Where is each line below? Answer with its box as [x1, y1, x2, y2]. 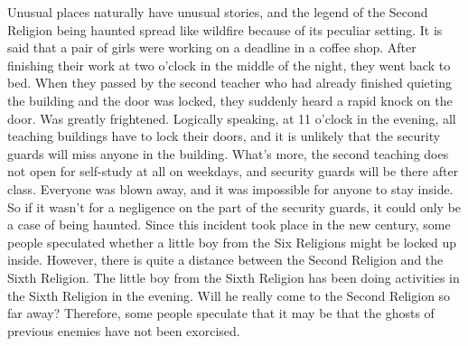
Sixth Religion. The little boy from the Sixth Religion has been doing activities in [7, 267, 460, 286]
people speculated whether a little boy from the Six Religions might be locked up [7, 232, 457, 251]
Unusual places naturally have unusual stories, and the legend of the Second [7, 3, 428, 21]
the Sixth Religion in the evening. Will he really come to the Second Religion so [7, 285, 451, 304]
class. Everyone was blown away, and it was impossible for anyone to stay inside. [7, 179, 454, 198]
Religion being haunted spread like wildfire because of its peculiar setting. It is [7, 20, 443, 39]
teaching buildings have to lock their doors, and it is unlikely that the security [7, 126, 441, 145]
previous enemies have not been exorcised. [7, 321, 240, 340]
